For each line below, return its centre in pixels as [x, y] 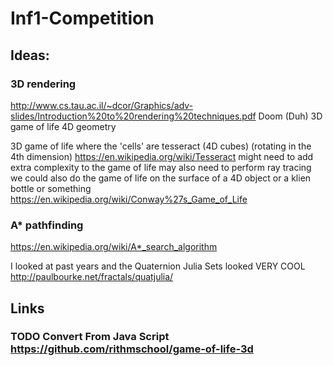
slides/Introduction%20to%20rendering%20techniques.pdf [133, 116]
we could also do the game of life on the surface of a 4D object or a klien [161, 178]
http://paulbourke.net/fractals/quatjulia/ [92, 277]
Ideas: [30, 55]
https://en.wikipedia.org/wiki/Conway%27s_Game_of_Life [129, 199]
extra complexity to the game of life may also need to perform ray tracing [161, 167]
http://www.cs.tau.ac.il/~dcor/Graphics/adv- [102, 105]
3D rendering [43, 84]
